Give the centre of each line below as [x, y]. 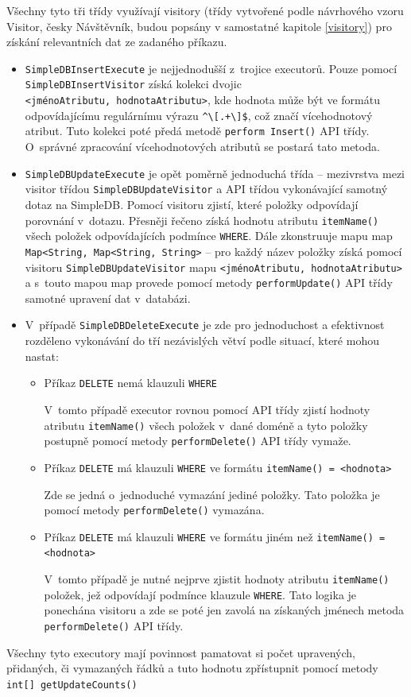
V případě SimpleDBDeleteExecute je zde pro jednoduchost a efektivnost [205, 325]
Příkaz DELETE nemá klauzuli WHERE [131, 383]
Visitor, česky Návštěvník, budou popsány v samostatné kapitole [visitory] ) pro [199, 26]
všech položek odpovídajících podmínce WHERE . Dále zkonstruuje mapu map [209, 236]
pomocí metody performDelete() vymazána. [154, 510]
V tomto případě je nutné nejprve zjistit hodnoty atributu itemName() [217, 579]
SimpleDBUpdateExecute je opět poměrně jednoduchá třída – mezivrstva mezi [215, 173]
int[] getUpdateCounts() [72, 685]
